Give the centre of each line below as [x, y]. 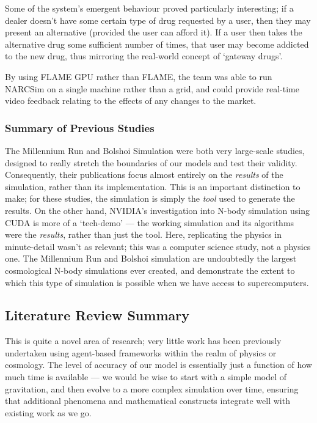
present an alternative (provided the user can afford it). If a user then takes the [154, 32]
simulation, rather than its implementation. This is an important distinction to [153, 186]
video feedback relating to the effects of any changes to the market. [131, 101]
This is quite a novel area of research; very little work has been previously [143, 341]
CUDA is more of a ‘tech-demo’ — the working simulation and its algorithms [150, 222]
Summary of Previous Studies [80, 127]
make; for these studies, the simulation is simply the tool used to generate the [150, 198]
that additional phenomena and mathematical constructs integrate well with [148, 401]
